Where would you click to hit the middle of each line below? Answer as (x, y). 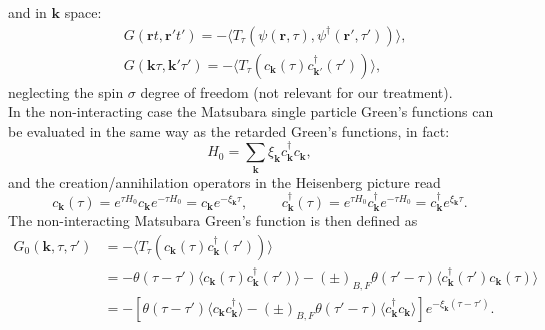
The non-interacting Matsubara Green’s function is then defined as (213, 220)
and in (27, 12)
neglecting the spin (66, 91)
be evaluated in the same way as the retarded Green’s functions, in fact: (229, 130)
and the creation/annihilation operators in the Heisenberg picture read (224, 181)
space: (83, 12)
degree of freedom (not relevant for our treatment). (296, 91)
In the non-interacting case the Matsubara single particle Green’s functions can (251, 111)
